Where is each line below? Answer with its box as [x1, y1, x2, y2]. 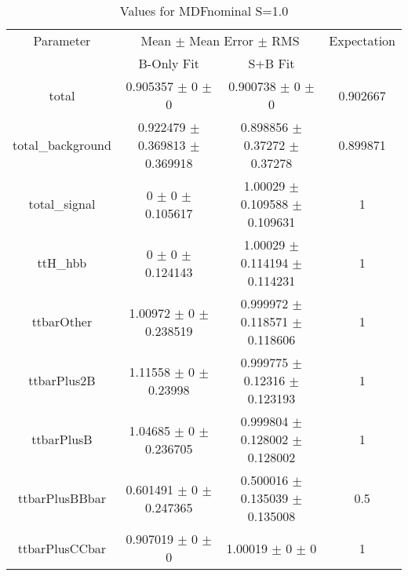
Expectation [329, 31, 395, 49]
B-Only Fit [138, 54, 199, 72]
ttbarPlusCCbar [17, 538, 107, 557]
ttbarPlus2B [28, 371, 96, 389]
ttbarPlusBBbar [17, 489, 106, 507]
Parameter [33, 31, 91, 49]
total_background [13, 136, 111, 154]
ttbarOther [31, 312, 93, 330]
